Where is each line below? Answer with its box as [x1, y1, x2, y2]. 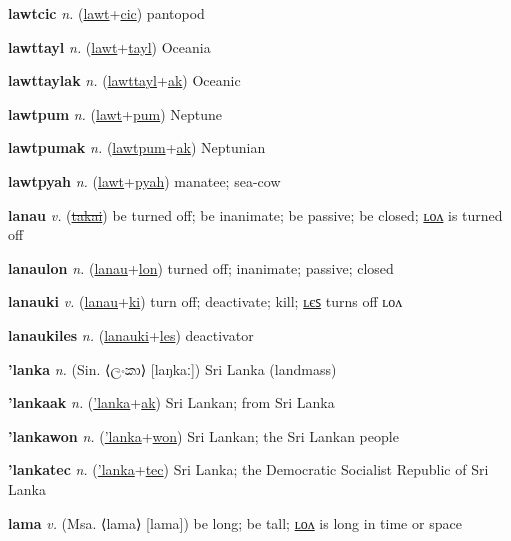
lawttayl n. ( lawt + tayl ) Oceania [8, 36, 211, 57]
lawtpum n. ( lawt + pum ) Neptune [8, 103, 223, 124]
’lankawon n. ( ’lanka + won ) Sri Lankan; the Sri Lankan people [8, 425, 399, 446]
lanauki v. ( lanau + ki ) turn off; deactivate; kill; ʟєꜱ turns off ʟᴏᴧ [8, 291, 403, 312]
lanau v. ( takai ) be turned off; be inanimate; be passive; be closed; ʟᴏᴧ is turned [8, 204, 503, 225]
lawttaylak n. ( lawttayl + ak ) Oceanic [8, 70, 241, 91]
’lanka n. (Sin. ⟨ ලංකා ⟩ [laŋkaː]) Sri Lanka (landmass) [8, 358, 337, 379]
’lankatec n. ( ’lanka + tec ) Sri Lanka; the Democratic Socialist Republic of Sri [8, 459, 489, 480]
